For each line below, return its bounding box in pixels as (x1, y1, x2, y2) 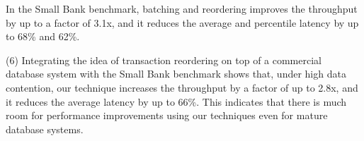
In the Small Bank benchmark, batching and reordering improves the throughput (6, 1, 358, 16)
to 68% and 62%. (6, 29, 80, 44)
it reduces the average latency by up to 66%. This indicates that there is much (6, 94, 347, 109)
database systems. (6, 121, 84, 136)
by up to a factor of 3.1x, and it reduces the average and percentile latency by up (6, 15, 359, 30)
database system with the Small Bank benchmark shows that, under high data (6, 66, 346, 81)
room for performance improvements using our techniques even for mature (6, 108, 328, 123)
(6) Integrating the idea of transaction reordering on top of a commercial (6, 52, 322, 67)
